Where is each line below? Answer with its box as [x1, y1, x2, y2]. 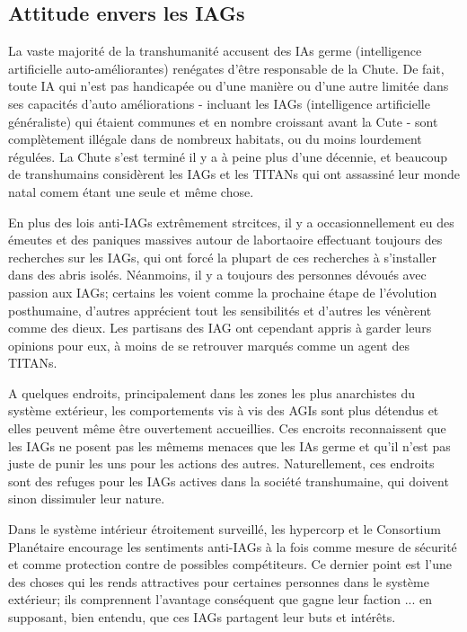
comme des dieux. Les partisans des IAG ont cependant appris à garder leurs [8, 318, 432, 337]
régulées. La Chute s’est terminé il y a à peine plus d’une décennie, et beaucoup [8, 147, 447, 165]
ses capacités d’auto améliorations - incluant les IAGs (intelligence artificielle [8, 93, 430, 112]
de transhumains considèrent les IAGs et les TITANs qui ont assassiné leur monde [8, 165, 461, 183]
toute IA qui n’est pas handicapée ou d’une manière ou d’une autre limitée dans [8, 76, 449, 95]
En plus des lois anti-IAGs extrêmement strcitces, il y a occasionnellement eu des [8, 212, 454, 231]
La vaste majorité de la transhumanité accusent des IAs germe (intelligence [8, 41, 422, 60]
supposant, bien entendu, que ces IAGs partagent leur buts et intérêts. [8, 608, 396, 627]
